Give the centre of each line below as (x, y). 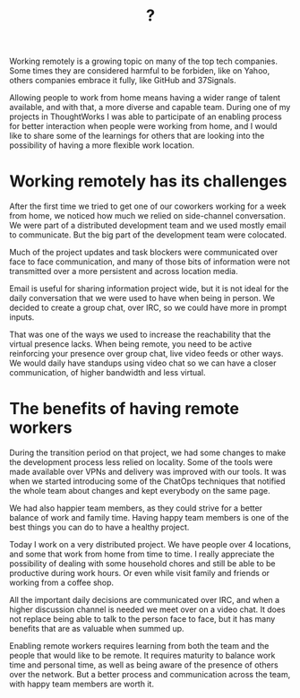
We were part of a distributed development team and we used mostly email (148, 226)
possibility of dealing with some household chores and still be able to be (142, 564)
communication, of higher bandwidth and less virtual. (107, 373)
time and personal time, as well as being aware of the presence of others (144, 665)
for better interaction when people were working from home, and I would (143, 126)
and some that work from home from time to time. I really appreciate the (142, 554)
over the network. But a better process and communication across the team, (150, 675)
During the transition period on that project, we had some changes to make (148, 452)
